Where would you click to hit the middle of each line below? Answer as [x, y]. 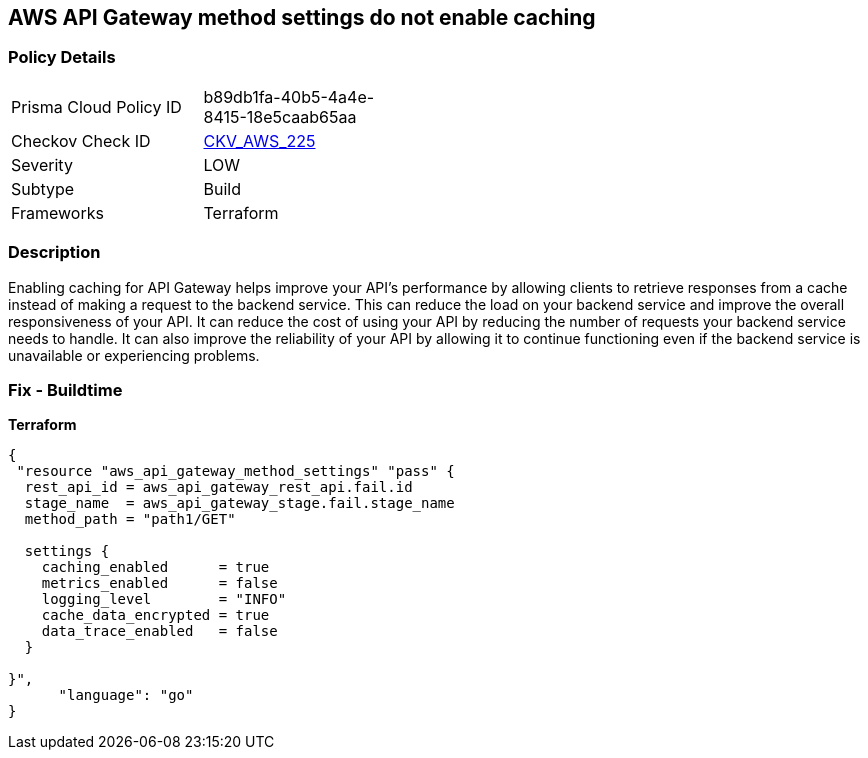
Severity [42, 164]
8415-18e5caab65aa [280, 116]
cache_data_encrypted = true [155, 615]
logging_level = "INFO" [164, 599]
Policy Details [62, 57]
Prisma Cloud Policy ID [96, 106]
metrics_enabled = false [159, 583]
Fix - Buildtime [65, 389]
